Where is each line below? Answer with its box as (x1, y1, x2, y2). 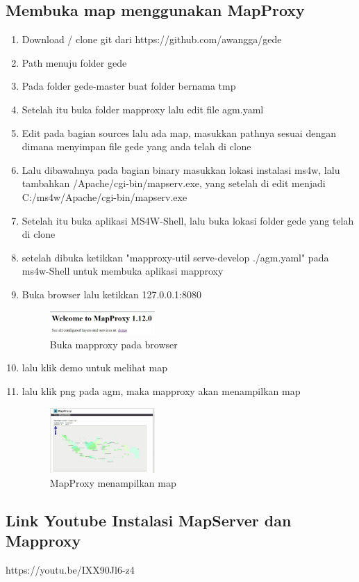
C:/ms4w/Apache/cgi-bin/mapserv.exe (22, 189, 187, 204)
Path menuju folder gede (22, 55, 127, 70)
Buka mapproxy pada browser (49, 337, 178, 351)
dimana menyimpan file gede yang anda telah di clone (22, 139, 251, 154)
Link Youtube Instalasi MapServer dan (6, 509, 292, 531)
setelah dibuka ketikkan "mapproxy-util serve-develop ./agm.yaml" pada (22, 250, 329, 264)
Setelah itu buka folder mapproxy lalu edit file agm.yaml (22, 102, 264, 116)
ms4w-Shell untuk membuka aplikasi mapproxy (22, 264, 224, 278)
